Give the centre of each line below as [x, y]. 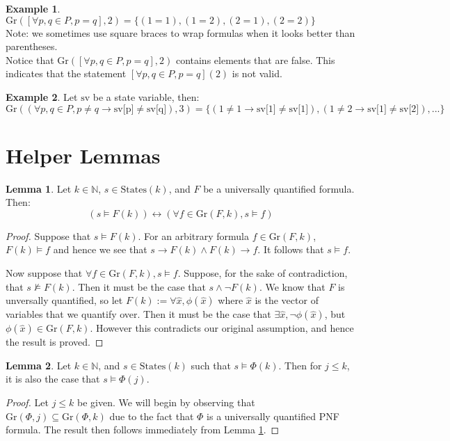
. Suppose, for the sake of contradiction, [263, 273]
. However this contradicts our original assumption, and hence [222, 328]
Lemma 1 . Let [39, 188]
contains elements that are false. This [255, 59]
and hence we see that [100, 249]
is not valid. [257, 73]
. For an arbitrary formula [193, 235]
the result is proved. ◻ [55, 342]
